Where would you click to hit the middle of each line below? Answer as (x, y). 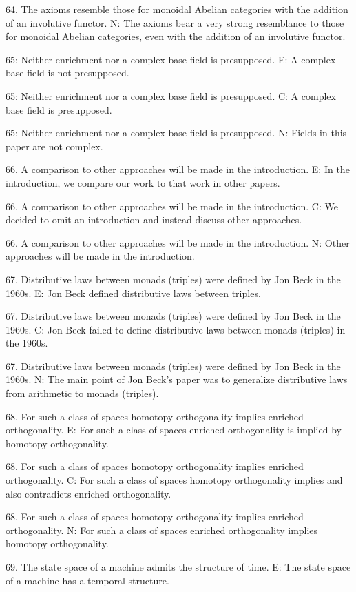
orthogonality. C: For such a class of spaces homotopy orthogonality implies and (174, 480)
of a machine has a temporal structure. (87, 580)
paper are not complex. (54, 146)
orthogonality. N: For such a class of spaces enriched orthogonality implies (162, 530)
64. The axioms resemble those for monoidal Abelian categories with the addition (177, 9)
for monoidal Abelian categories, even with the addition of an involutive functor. (176, 36)
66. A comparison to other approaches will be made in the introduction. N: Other (178, 242)
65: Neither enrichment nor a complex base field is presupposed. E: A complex (171, 59)
